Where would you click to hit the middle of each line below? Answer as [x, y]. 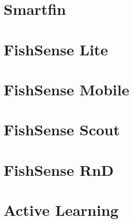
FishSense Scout [62, 129]
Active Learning [61, 210]
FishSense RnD [59, 169]
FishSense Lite [56, 49]
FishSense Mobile [66, 89]
